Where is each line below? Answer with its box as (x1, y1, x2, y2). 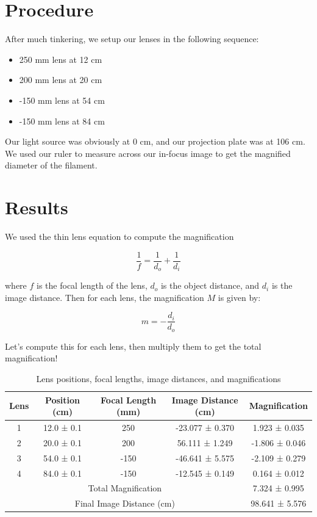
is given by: (218, 291, 261, 303)
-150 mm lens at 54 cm (19, 93, 105, 106)
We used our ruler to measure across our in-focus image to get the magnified (5, 146, 291, 159)
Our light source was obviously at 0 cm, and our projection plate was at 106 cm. (5, 135, 305, 148)
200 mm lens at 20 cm (19, 73, 102, 86)
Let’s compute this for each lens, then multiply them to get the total (5, 339, 262, 352)
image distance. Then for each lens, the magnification (5, 291, 204, 303)
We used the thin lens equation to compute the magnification (5, 230, 234, 242)
